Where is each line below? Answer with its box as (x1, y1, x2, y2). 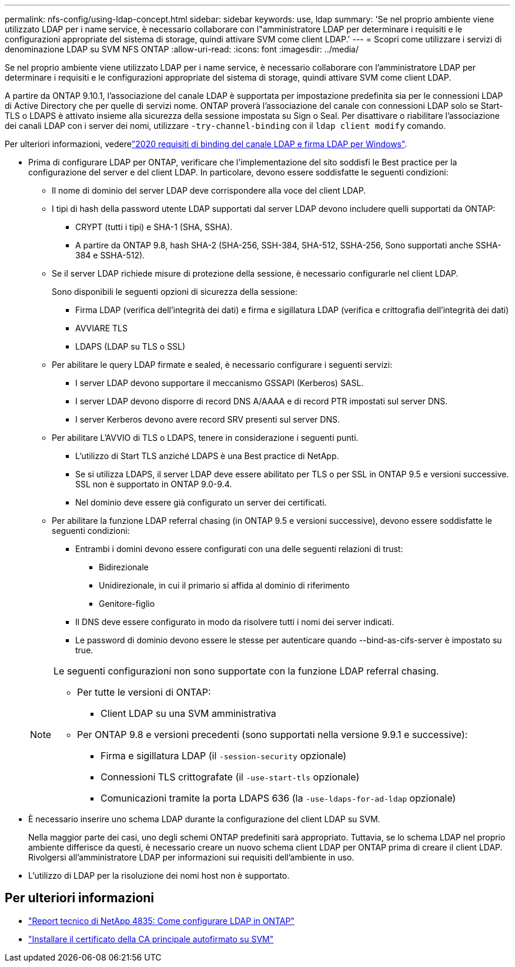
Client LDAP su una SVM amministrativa (101, 707, 276, 719)
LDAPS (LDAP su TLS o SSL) (75, 341, 186, 351)
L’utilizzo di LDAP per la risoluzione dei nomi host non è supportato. (28, 870, 290, 880)
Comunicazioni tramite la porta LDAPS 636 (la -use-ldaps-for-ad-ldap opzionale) (101, 792, 456, 804)
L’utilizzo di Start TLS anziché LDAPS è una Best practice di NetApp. (75, 451, 339, 461)
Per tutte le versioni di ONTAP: (77, 686, 211, 698)
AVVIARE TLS (75, 323, 128, 333)
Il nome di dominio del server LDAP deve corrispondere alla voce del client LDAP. (52, 185, 366, 195)
